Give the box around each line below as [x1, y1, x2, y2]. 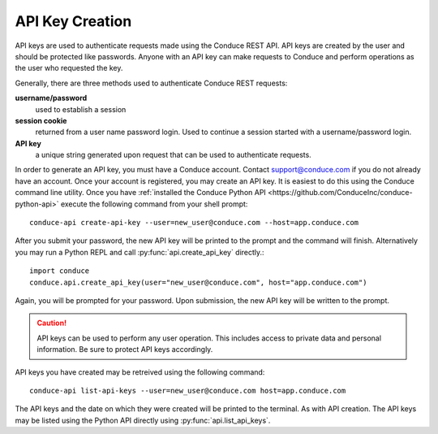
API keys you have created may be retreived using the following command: [15, 367, 265, 377]
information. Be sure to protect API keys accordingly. [36, 345, 213, 354]
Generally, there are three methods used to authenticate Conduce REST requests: [15, 78, 288, 88]
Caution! [36, 318, 67, 328]
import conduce [29, 267, 90, 276]
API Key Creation [15, 12, 132, 30]
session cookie [15, 115, 67, 125]
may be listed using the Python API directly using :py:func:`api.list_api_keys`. [15, 415, 271, 425]
